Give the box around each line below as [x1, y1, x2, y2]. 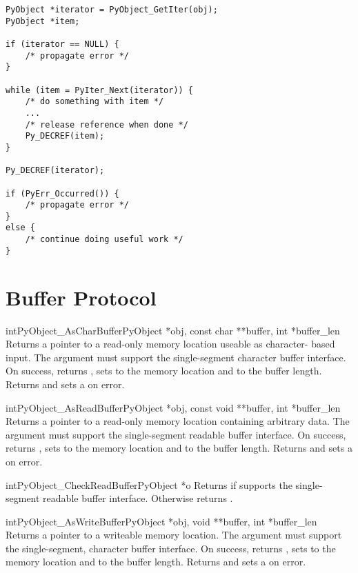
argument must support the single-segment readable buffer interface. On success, [6, 427, 346, 441]
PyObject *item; [6, 16, 80, 26]
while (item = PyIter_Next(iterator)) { [6, 85, 194, 95]
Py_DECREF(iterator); [6, 165, 105, 176]
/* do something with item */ [25, 97, 164, 107]
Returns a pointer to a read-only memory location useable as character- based [6, 336, 335, 351]
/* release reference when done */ [25, 119, 188, 130]
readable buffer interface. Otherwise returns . [43, 491, 233, 505]
